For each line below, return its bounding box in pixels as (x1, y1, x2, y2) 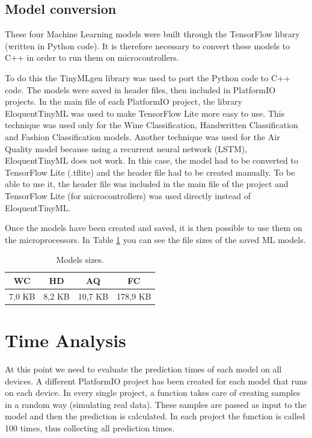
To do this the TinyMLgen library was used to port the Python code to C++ (5, 71, 290, 84)
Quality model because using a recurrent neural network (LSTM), (5, 142, 248, 155)
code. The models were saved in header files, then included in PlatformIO (5, 83, 276, 96)
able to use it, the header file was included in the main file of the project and (5, 177, 289, 190)
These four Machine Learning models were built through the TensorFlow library (5, 28, 300, 40)
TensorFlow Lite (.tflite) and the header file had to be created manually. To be (5, 165, 295, 178)
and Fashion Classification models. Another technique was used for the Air (5, 130, 280, 143)
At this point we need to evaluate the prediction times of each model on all (5, 362, 282, 375)
